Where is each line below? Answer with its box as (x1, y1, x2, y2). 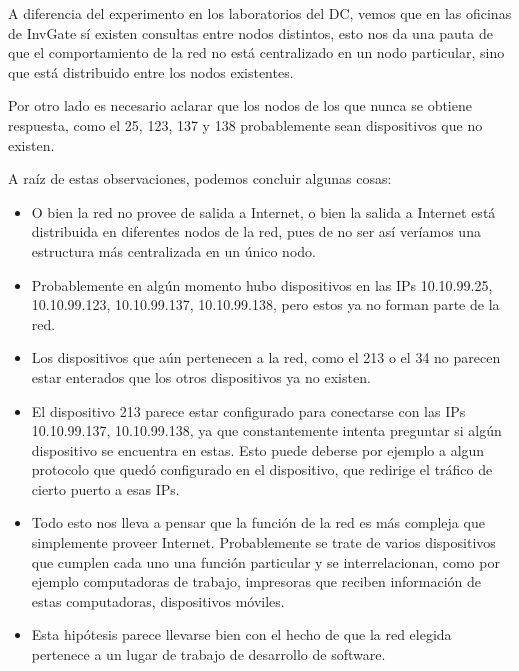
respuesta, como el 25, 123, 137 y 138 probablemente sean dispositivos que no (8, 114, 483, 135)
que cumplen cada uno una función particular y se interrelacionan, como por (31, 551, 500, 572)
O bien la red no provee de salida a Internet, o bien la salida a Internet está (31, 201, 496, 222)
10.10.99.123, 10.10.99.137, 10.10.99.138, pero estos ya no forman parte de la (31, 294, 500, 315)
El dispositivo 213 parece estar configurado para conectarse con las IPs (31, 400, 466, 421)
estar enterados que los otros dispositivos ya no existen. (31, 366, 371, 387)
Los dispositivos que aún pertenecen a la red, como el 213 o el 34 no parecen (31, 347, 501, 368)
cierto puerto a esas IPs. (31, 478, 180, 499)
